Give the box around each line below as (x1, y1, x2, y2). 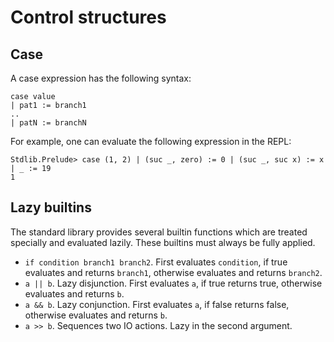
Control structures (10, 6, 167, 29)
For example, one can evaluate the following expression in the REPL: (10, 136, 292, 147)
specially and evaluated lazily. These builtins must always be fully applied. (10, 236, 316, 248)
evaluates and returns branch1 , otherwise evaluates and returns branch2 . (24, 266, 323, 278)
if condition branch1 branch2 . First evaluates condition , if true (24, 256, 288, 268)
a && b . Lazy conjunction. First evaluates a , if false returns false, (24, 298, 290, 310)
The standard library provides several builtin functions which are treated (10, 226, 308, 238)
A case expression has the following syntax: (10, 72, 192, 84)
